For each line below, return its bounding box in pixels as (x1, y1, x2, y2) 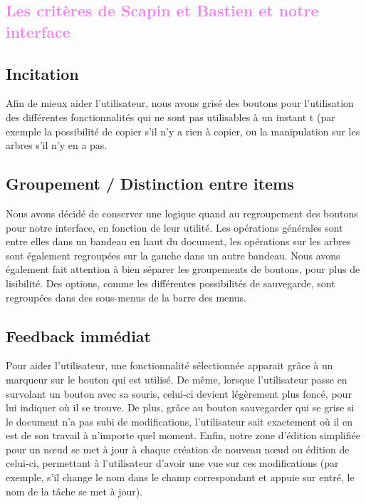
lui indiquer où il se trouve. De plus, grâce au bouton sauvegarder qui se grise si (6, 400, 355, 415)
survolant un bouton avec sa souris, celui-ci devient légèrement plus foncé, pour (6, 386, 352, 401)
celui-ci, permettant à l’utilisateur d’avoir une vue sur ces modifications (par (6, 456, 339, 470)
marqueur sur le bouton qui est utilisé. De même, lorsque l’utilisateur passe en (6, 371, 347, 386)
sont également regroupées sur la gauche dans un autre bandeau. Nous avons (6, 247, 340, 262)
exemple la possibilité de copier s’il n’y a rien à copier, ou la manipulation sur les (6, 123, 360, 138)
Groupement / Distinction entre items (6, 173, 294, 195)
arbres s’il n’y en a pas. (6, 138, 108, 153)
